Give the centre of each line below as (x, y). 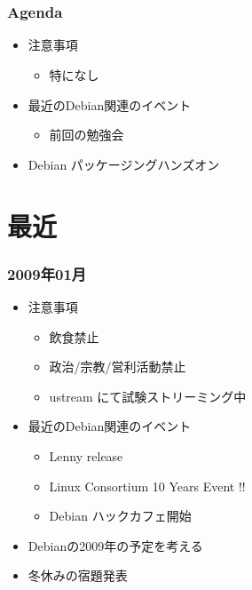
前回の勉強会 (87, 135)
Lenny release (86, 456)
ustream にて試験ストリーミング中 (148, 396)
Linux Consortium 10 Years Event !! (147, 486)
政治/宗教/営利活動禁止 (118, 367)
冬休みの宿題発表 (78, 575)
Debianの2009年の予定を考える (115, 545)
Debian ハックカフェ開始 (120, 516)
